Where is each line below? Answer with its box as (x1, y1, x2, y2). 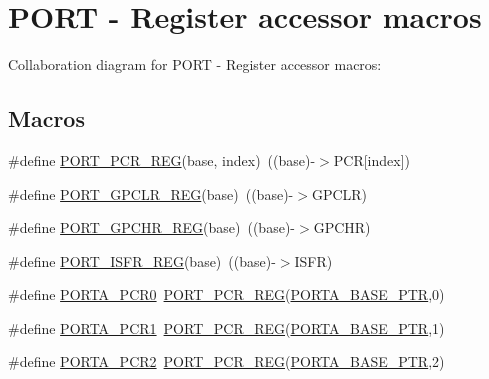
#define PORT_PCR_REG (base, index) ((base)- (8, 149, 316, 170)
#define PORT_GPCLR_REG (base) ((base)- (8, 183, 294, 204)
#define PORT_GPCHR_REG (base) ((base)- (8, 217, 295, 238)
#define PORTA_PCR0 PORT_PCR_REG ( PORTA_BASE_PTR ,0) (8, 284, 445, 305)
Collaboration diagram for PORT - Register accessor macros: (8, 54, 382, 75)
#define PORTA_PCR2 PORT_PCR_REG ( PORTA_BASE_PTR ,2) (8, 351, 445, 372)
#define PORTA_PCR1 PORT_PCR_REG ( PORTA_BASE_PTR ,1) (8, 317, 445, 338)
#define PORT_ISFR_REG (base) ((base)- (8, 250, 276, 271)
